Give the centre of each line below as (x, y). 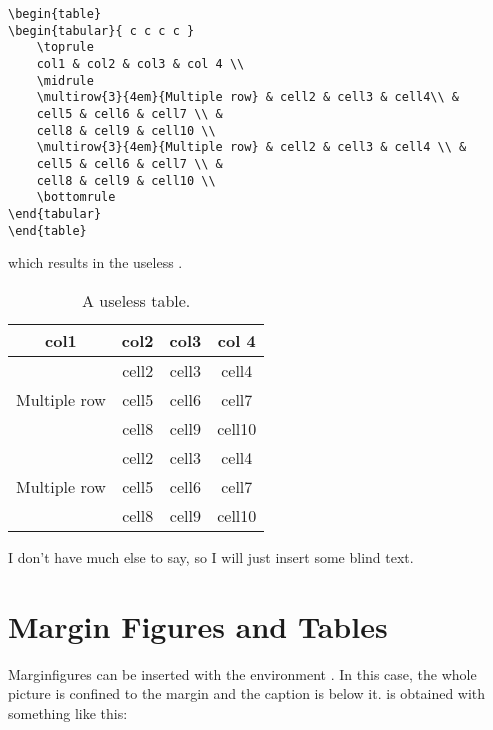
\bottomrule (76, 197)
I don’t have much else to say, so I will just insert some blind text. (211, 556)
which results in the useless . (95, 262)
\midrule (65, 80)
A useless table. (136, 300)
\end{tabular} (55, 213)
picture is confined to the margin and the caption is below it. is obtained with (247, 693)
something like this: (68, 712)
